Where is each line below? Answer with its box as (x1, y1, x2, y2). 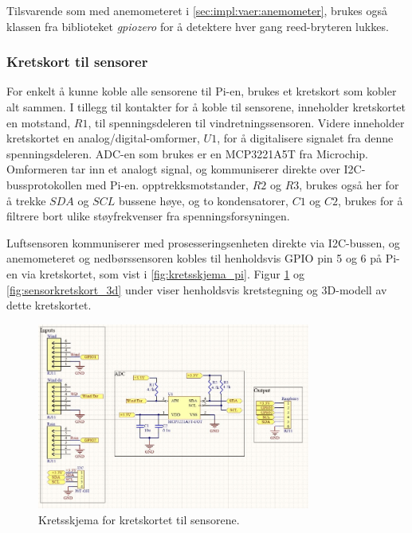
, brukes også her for (299, 176, 399, 193)
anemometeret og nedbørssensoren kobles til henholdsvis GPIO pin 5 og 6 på (6, 250, 383, 266)
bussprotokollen (6, 176, 83, 193)
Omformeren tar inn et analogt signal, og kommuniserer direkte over (6, 161, 340, 177)
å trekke (6, 192, 46, 208)
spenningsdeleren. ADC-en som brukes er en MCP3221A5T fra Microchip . (6, 145, 368, 161)
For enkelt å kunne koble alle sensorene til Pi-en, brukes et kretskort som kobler (6, 83, 397, 99)
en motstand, (6, 114, 71, 130)
